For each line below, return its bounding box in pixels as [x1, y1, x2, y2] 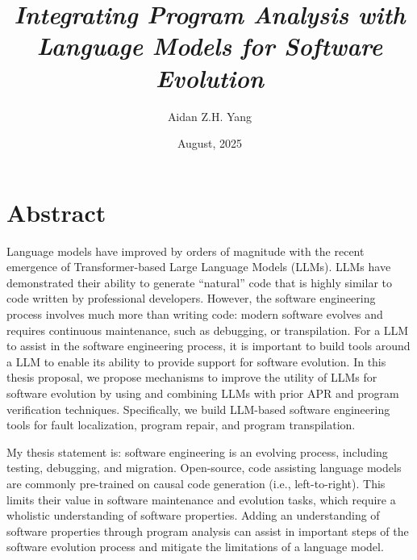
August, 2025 [177, 135, 243, 152]
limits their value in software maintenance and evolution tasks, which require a [6, 491, 396, 508]
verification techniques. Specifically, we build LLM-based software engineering [6, 400, 390, 417]
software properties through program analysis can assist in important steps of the [6, 522, 409, 539]
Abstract [6, 195, 106, 228]
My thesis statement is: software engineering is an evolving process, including [6, 443, 388, 460]
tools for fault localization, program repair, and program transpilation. [6, 416, 356, 433]
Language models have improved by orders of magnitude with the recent [6, 242, 365, 259]
